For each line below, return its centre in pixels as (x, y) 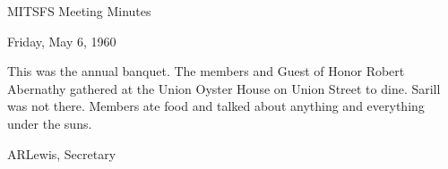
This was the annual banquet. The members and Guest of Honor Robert (206, 71)
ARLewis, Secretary (62, 153)
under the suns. (50, 123)
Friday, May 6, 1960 (62, 41)
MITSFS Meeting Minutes (79, 11)
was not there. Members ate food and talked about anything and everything (216, 106)
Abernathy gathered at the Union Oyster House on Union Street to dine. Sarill (224, 88)
